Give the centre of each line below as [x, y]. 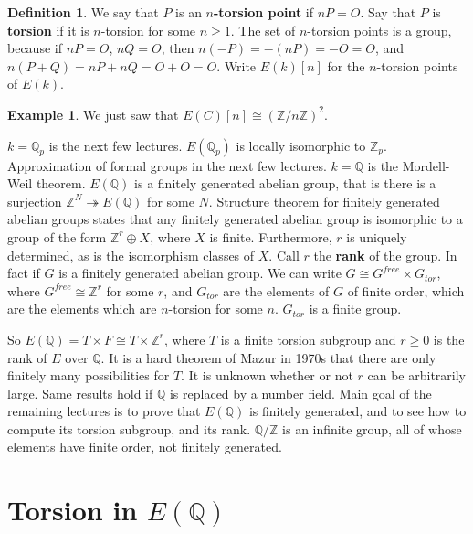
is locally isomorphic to [301, 145]
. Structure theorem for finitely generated [324, 201]
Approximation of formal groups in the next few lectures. [167, 165]
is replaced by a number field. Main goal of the [300, 393]
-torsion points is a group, [379, 30]
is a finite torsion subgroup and [308, 339]
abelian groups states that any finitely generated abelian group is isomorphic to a [235, 219]
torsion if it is [48, 30]
